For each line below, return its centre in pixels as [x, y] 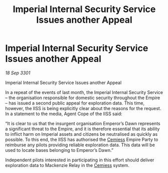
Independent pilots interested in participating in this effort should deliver [80, 160]
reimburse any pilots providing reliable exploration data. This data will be [80, 145]
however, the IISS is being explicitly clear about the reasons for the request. [83, 108]
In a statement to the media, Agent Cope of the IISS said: [64, 114]
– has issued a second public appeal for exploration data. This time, [75, 103]
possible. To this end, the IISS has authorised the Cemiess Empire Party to [82, 139]
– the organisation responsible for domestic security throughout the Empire [83, 98]
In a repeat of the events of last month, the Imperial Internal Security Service [84, 92]
